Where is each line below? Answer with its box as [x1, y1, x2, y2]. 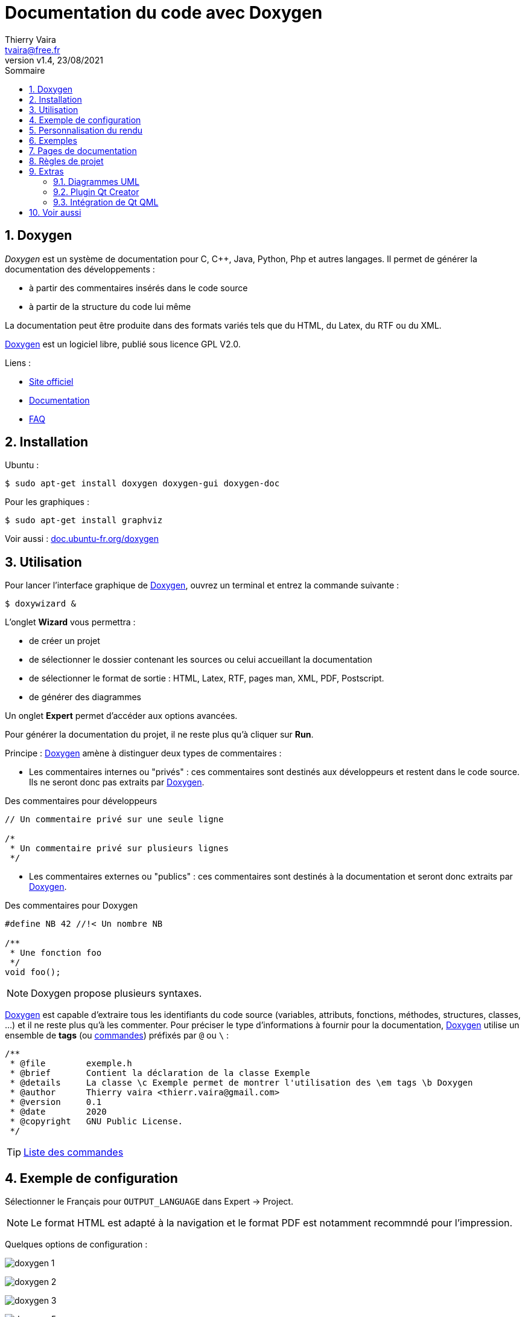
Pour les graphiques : [5, 497, 89, 507]
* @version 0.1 [10, 1097, 102, 1107]
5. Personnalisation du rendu [29, 124, 143, 135]
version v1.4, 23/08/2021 [5, 54, 103, 65]
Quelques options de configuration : [5, 1239, 148, 1250]
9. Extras [29, 166, 64, 176]
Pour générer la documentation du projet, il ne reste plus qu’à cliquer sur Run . [5, 729, 314, 740]
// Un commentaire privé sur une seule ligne [5, 814, 224, 825]
